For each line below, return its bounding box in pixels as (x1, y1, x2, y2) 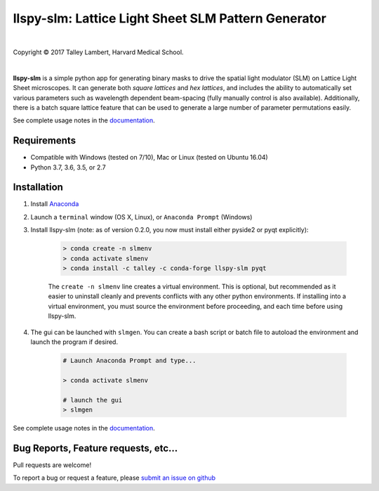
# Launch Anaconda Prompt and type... (62, 356, 197, 364)
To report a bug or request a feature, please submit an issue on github (13, 473, 216, 482)
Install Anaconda (30, 200, 79, 208)
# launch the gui (62, 396, 123, 404)
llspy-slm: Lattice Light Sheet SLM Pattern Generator (13, 11, 326, 26)
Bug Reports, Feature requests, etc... (13, 442, 178, 454)
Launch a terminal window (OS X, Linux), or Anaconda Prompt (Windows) (30, 212, 253, 221)
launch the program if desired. (30, 338, 119, 346)
